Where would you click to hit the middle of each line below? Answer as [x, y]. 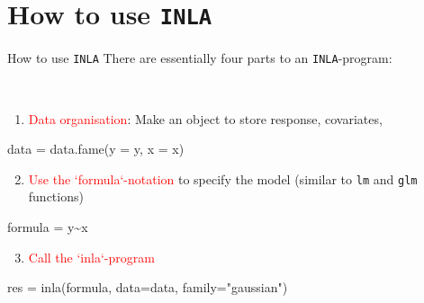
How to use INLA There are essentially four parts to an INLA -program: [200, 58]
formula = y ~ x [48, 226]
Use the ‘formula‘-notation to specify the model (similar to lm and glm [223, 178]
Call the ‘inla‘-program [91, 257]
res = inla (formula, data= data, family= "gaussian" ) [148, 287]
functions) [56, 196]
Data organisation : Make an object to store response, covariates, [205, 118]
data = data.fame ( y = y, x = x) [96, 149]
